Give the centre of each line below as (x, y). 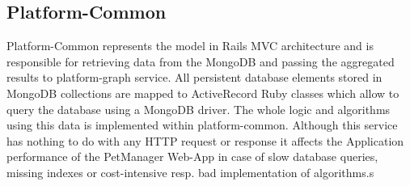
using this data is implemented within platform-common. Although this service (202, 125)
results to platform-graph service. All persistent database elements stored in (194, 77)
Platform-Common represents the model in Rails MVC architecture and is (190, 46)
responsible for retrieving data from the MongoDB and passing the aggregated (201, 61)
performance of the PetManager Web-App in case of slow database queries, (192, 156)
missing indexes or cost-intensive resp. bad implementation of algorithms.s (190, 172)
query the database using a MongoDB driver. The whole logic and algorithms (199, 109)
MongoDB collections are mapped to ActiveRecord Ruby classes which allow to (203, 93)
